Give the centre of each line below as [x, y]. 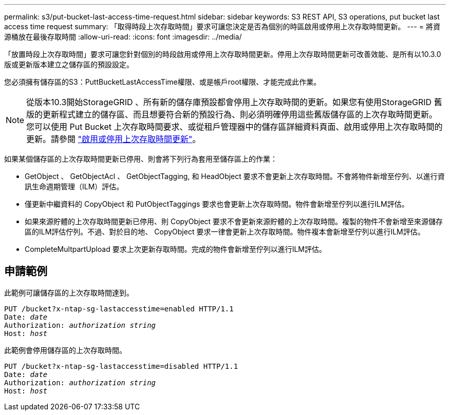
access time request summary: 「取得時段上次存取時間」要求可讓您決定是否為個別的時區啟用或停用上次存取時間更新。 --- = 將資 [222, 26]
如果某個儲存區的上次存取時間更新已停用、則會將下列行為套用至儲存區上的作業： [141, 159]
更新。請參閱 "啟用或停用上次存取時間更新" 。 [114, 139]
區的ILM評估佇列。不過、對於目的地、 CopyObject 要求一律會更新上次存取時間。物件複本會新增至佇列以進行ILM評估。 [225, 232]
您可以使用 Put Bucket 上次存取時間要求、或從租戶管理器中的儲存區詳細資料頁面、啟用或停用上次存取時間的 [235, 127]
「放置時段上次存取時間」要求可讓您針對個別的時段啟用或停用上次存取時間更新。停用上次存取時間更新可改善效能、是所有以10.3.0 [223, 54]
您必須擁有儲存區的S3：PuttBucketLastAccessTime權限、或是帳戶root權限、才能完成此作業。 [163, 82]
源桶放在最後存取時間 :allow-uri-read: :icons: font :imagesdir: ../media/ [123, 37]
